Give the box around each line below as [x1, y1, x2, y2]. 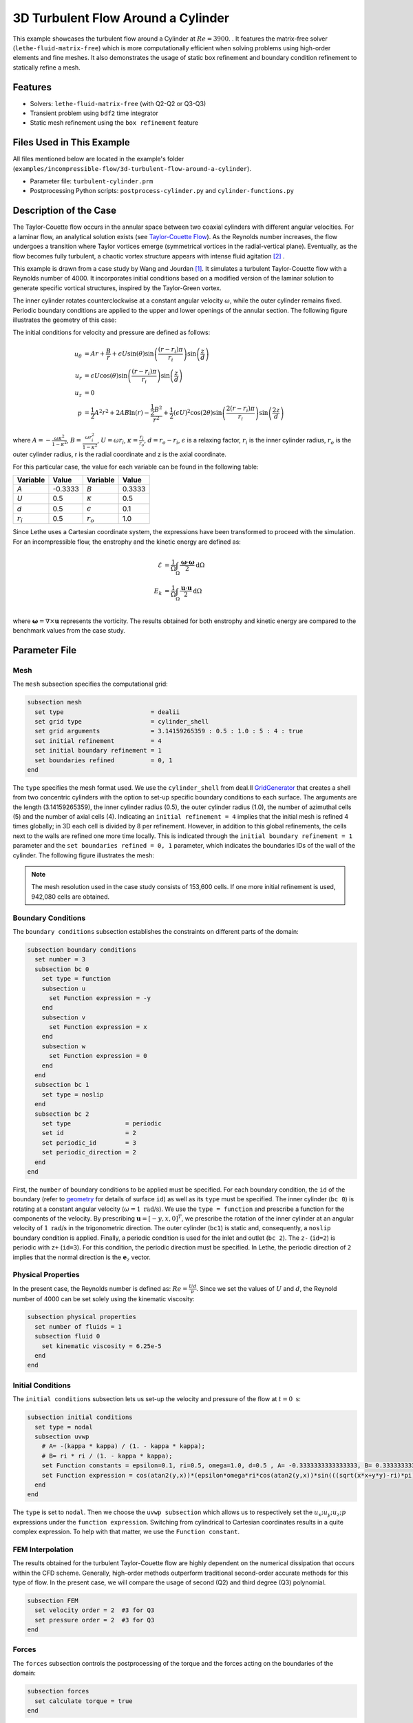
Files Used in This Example [12, 136, 130, 148]
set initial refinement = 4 [34, 737, 162, 744]
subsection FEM [27, 1596, 78, 1604]
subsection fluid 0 [34, 1332, 100, 1340]
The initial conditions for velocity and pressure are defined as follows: [12, 328, 211, 337]
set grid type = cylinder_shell [34, 717, 209, 725]
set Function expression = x [49, 1023, 147, 1031]
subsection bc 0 [34, 965, 89, 973]
